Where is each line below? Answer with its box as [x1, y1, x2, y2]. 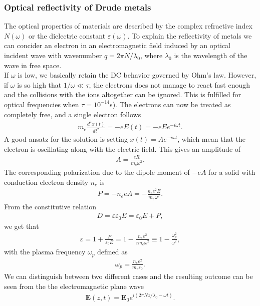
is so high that [17, 79, 62, 90]
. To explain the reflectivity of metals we [127, 30, 252, 41]
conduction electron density [4, 176, 89, 187]
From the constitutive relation [4, 201, 96, 211]
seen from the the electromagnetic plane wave [4, 280, 144, 291]
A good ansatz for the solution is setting [4, 134, 128, 144]
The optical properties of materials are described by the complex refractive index [4, 21, 252, 31]
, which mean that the [177, 134, 245, 144]
